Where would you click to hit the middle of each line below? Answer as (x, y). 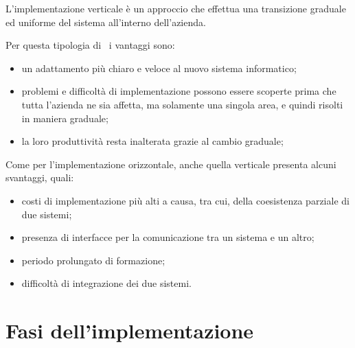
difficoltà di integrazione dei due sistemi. (106, 283)
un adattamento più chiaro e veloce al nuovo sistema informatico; (159, 68)
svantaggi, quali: (40, 177)
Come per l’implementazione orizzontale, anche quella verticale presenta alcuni (171, 164)
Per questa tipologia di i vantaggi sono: (90, 45)
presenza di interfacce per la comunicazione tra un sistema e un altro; (168, 237)
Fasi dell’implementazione (130, 330)
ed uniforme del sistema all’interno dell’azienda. (106, 22)
